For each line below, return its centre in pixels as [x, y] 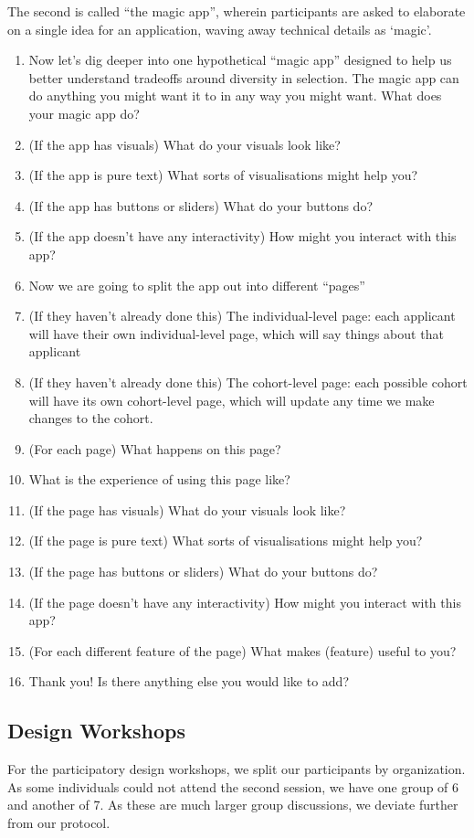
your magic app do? [84, 113]
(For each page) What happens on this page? [155, 448]
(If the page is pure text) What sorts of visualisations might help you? [226, 541]
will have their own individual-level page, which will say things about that [236, 333]
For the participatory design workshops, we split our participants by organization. [237, 769]
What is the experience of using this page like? [159, 479]
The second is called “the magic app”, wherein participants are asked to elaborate [237, 11]
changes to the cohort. [91, 418]
